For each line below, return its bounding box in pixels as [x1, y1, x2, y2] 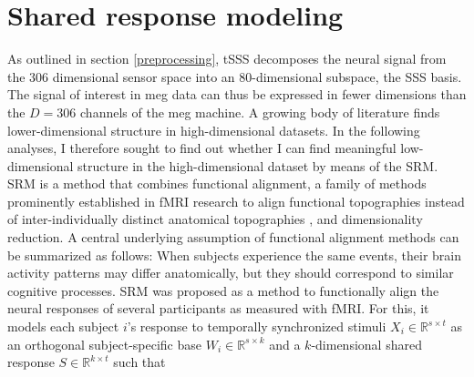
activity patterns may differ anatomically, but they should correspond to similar [7, 263, 454, 282]
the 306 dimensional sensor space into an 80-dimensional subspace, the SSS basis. [7, 66, 462, 86]
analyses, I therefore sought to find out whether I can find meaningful [7, 138, 397, 158]
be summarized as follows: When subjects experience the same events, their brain [7, 245, 462, 264]
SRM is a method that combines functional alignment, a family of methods [7, 174, 427, 193]
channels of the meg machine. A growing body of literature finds [80, 102, 440, 121]
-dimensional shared [311, 334, 422, 353]
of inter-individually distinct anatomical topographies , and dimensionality [7, 209, 423, 229]
